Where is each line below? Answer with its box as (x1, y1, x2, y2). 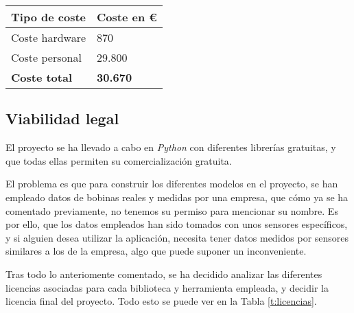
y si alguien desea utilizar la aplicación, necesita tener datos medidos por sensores (5, 230, 349, 244)
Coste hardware (11, 30, 86, 45)
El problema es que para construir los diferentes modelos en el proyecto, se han (5, 176, 338, 191)
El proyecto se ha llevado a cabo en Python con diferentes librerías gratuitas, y (5, 140, 336, 154)
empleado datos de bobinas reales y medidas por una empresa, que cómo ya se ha (5, 189, 349, 204)
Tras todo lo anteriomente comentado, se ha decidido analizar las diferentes (5, 266, 322, 281)
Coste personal (11, 49, 82, 65)
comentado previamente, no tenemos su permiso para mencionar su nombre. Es (5, 203, 338, 218)
